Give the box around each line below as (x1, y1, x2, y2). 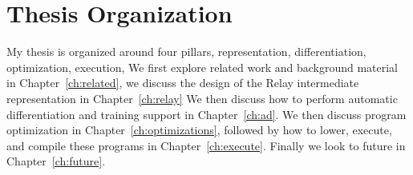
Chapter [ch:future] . (6, 153, 106, 169)
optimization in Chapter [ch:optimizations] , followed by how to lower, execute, (6, 121, 392, 138)
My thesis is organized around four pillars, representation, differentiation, (6, 43, 366, 60)
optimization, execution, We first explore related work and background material (6, 58, 399, 75)
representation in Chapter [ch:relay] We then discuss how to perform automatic (6, 89, 398, 106)
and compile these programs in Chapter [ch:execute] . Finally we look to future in (6, 137, 406, 153)
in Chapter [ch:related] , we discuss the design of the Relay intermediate (6, 74, 359, 91)
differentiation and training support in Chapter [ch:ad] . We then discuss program (6, 105, 407, 122)
